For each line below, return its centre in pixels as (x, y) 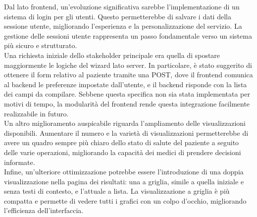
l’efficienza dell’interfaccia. (44, 210)
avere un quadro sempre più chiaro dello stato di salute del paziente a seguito (122, 142)
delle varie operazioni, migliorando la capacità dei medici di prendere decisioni (123, 152)
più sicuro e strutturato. (41, 45)
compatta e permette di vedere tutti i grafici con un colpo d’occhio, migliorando (125, 200)
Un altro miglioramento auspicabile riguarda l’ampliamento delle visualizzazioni (125, 123)
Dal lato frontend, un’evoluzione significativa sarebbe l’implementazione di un (122, 6)
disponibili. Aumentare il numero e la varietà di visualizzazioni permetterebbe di (126, 133)
